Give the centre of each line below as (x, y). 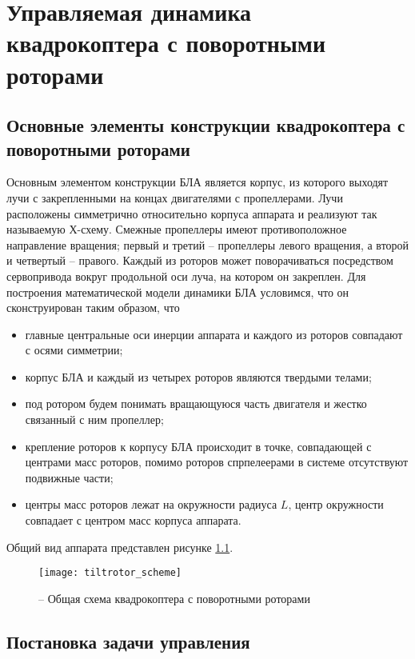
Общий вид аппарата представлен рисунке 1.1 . (120, 547)
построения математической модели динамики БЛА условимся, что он (178, 292)
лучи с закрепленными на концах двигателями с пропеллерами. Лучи (175, 197)
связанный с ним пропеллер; (94, 419)
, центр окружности (336, 504)
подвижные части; (69, 477)
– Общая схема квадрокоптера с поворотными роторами (174, 598)
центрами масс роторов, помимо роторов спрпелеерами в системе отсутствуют (217, 462)
